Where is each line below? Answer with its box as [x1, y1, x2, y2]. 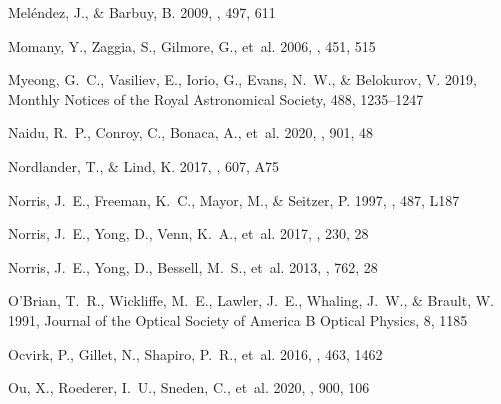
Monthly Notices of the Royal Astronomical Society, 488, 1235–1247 [8, 88, 424, 109]
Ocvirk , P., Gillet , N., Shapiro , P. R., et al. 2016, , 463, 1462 [8, 343, 383, 364]
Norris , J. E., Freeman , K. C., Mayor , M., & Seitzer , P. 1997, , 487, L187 [8, 189, 460, 210]
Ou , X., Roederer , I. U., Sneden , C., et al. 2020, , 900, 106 [8, 377, 370, 398]
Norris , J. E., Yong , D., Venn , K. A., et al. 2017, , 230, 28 [8, 223, 369, 244]
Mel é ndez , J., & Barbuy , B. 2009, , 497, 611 [8, 2, 276, 22]
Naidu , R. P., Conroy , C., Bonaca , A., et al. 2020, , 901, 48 [8, 122, 374, 143]
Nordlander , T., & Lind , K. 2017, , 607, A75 [8, 155, 279, 176]
